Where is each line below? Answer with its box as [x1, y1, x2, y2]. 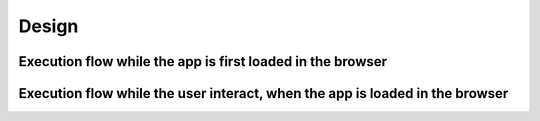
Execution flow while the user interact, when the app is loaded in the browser [18, 85, 509, 102]
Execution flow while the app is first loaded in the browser [18, 53, 388, 70]
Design [18, 15, 79, 37]
